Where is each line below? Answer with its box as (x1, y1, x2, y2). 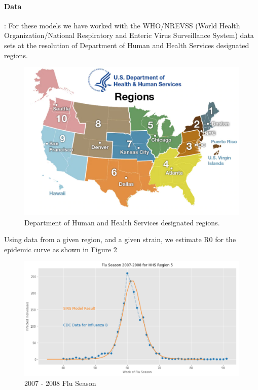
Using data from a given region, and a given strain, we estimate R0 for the (4, 234, 236, 245)
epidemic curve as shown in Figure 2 (4, 244, 117, 254)
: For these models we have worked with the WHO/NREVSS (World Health (4, 20, 240, 30)
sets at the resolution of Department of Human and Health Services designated (4, 40, 249, 50)
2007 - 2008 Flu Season (24, 377, 96, 388)
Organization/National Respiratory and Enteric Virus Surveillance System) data (4, 30, 254, 41)
